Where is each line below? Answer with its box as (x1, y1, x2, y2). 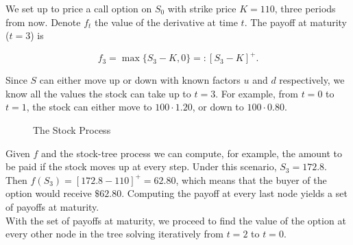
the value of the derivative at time (95, 14, 238, 29)
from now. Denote (5, 14, 81, 29)
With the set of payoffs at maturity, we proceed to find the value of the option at (5, 213, 346, 227)
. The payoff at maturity (244, 14, 347, 29)
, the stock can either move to (26, 100, 152, 114)
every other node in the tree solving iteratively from (5, 226, 223, 241)
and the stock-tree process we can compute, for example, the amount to (41, 145, 343, 160)
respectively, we (279, 73, 345, 87)
